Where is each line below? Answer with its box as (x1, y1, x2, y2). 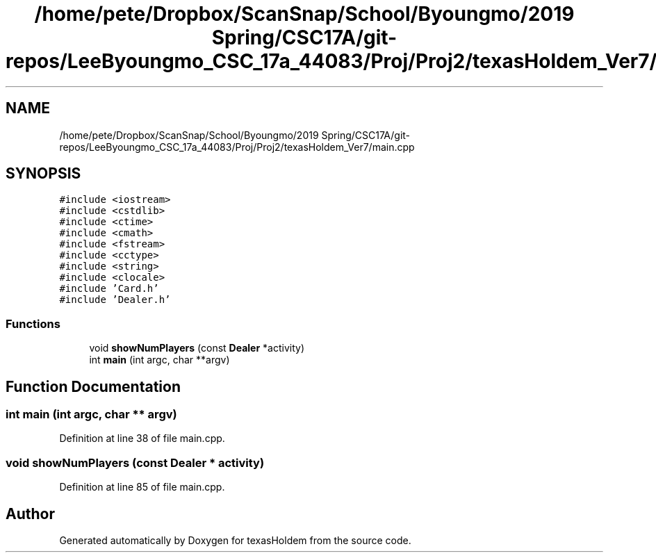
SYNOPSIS (6, 165, 81, 183)
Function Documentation (6, 377, 181, 395)
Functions (6, 316, 60, 331)
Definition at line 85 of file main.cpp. (59, 481, 225, 493)
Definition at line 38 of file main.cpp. (59, 432, 225, 445)
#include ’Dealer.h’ (59, 294, 171, 306)
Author (6, 504, 55, 523)
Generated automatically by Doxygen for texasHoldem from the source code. (59, 534, 411, 546)
